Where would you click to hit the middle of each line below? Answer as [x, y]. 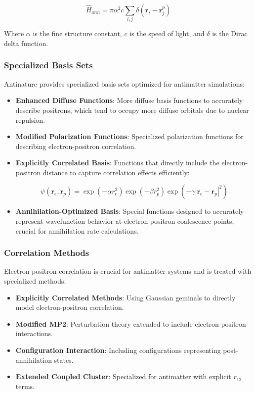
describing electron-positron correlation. [76, 146]
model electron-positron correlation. [70, 307]
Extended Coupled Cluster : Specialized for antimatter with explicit [123, 376]
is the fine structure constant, [77, 33]
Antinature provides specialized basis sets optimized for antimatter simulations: [124, 83]
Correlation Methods [47, 253]
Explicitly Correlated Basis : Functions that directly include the [117, 163]
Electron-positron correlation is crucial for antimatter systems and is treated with [128, 271]
